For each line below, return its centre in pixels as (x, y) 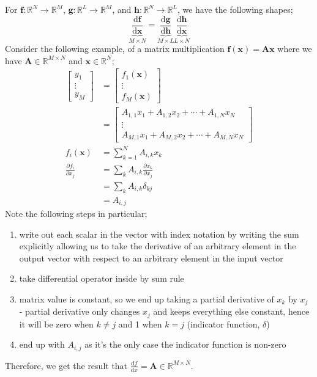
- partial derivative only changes (80, 311)
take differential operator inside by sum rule (102, 278)
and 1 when (140, 324)
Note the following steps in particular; (76, 214)
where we (295, 49)
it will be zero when (56, 324)
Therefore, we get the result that (66, 365)
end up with (42, 344)
